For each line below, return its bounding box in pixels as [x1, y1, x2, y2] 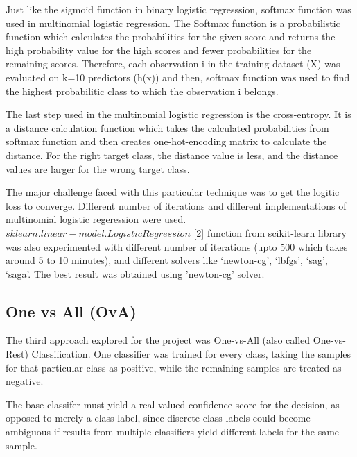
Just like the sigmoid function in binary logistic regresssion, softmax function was [6, 2, 351, 16]
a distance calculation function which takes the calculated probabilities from [6, 120, 329, 135]
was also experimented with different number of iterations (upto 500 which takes [6, 239, 348, 254]
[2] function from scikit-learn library [193, 225, 347, 240]
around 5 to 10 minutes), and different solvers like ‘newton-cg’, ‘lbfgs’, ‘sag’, [6, 253, 328, 267]
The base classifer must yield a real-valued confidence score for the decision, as [6, 397, 340, 411]
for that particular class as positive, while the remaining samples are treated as [6, 360, 342, 374]
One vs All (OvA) [6, 300, 137, 322]
